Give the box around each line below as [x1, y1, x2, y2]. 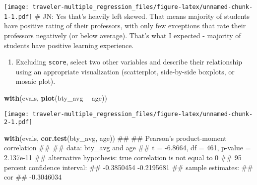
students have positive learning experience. [4, 40, 134, 50]
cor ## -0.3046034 [4, 172, 62, 182]
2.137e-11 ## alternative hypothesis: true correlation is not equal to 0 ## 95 [4, 152, 242, 163]
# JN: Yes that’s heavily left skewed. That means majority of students [34, 10, 250, 21]
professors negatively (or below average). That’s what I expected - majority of [4, 30, 241, 40]
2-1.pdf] [4, 119, 33, 126]
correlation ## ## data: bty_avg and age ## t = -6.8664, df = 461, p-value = [4, 142, 251, 153]
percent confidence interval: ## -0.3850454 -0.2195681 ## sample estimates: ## [4, 162, 253, 172]
